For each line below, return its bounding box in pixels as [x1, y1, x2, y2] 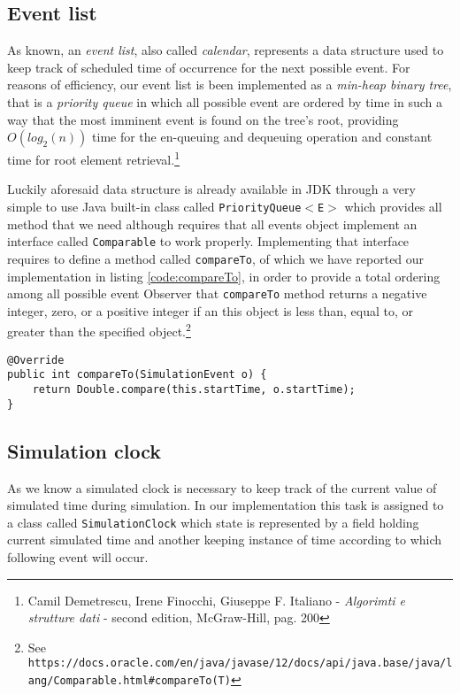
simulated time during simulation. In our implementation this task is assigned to [7, 496, 444, 514]
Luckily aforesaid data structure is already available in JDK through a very [7, 180, 416, 198]
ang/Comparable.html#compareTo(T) [27, 674, 231, 687]
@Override [7, 353, 65, 366]
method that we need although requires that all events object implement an [7, 214, 418, 233]
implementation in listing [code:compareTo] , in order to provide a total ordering [7, 266, 441, 285]
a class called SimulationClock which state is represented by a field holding [7, 513, 419, 531]
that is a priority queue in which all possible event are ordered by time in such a [7, 92, 442, 111]
